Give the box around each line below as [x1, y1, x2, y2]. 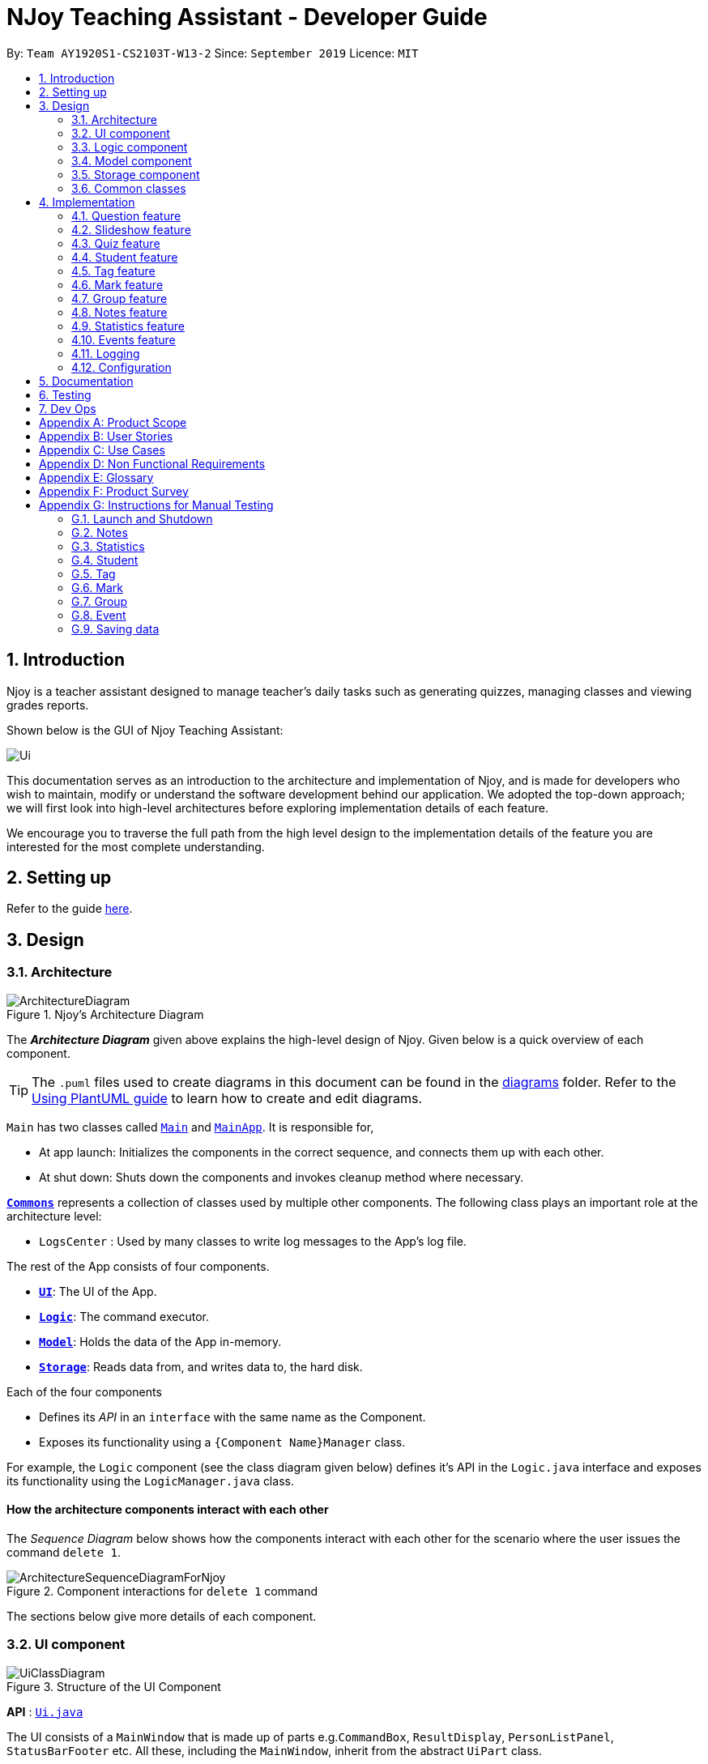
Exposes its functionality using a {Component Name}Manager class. [39, 1434, 406, 1449]
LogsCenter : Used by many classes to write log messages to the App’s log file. [39, 1234, 467, 1248]
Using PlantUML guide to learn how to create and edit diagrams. [32, 1089, 422, 1106]
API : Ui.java [6, 1704, 83, 1719]
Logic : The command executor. [39, 1309, 209, 1323]
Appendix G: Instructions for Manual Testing [39, 497, 274, 512]
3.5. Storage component [71, 167, 200, 181]
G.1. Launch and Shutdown [71, 511, 213, 526]
